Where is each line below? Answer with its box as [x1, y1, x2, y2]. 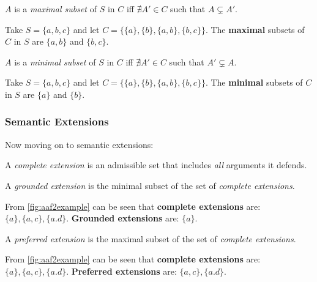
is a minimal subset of [14, 55, 96, 68]
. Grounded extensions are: [66, 212, 179, 224]
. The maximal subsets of [205, 23, 305, 35]
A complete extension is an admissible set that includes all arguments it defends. [5, 158, 307, 171]
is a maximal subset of [14, 2, 97, 15]
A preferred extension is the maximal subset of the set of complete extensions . [5, 232, 296, 245]
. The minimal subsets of [205, 76, 303, 89]
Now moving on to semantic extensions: [5, 138, 154, 150]
